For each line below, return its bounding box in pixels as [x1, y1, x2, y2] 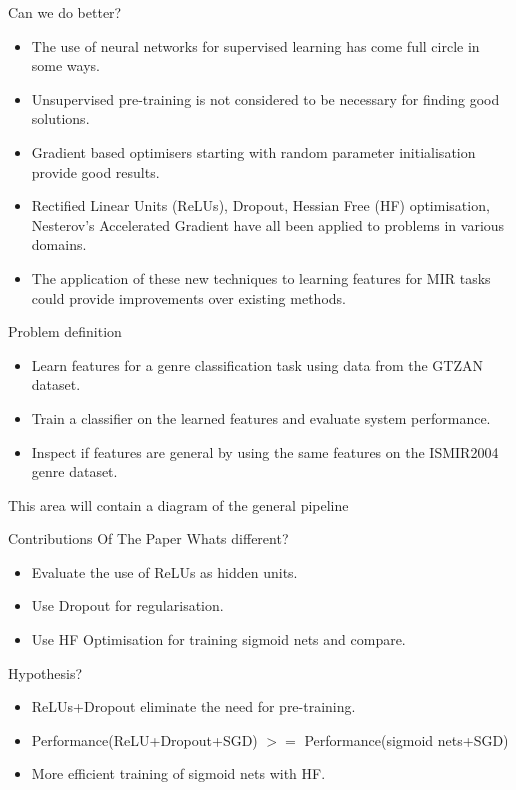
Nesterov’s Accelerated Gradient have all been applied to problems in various [31, 214, 505, 235]
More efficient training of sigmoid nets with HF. [31, 763, 326, 784]
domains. [31, 234, 87, 255]
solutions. [31, 108, 90, 129]
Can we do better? [8, 2, 122, 22]
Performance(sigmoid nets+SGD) [304, 729, 509, 750]
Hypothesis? [8, 662, 83, 683]
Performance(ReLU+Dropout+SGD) [31, 729, 258, 750]
